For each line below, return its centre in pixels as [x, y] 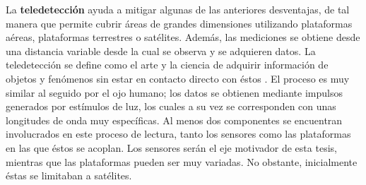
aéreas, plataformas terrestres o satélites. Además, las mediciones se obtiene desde [183, 37]
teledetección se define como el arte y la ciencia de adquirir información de [167, 65]
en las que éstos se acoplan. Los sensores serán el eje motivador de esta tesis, [171, 147]
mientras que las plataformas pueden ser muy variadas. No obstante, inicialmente [182, 161]
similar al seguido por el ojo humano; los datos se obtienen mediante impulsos [174, 92]
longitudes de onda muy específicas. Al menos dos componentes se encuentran [174, 120]
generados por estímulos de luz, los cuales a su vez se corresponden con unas [171, 106]
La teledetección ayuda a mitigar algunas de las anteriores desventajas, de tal [178, 9]
